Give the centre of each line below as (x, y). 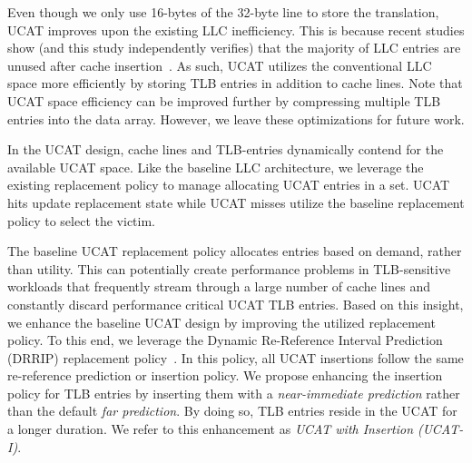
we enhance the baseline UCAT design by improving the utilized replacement (221, 322)
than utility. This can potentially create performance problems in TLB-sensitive (229, 268)
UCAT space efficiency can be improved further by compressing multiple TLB (224, 100)
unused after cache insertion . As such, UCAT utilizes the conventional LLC (220, 65)
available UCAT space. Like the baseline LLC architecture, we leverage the (216, 167)
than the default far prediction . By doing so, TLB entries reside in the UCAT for (232, 411)
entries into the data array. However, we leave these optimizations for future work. (236, 118)
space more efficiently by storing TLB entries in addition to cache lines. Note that (235, 83)
